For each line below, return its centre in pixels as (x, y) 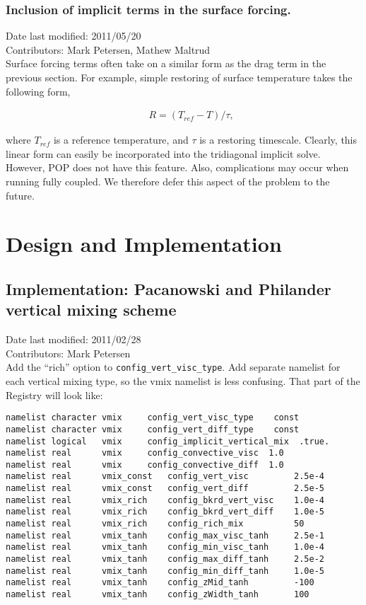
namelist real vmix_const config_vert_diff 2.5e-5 (165, 489)
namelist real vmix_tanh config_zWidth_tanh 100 (158, 595)
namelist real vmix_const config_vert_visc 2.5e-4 (165, 477)
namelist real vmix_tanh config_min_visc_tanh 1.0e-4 (165, 547)
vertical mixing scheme (91, 310)
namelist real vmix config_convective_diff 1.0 (145, 465)
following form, (38, 91)
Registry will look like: (54, 394)
